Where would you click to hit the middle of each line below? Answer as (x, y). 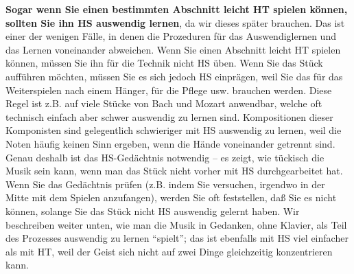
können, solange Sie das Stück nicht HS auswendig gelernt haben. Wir (153, 210)
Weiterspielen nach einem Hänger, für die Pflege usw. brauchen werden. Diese (169, 90)
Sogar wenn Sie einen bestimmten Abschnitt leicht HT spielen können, (177, 9)
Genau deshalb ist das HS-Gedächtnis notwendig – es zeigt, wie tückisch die (165, 157)
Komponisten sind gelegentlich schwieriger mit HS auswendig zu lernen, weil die (174, 130)
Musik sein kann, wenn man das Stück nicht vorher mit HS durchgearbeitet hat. (174, 171)
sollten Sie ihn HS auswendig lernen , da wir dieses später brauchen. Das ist (175, 22)
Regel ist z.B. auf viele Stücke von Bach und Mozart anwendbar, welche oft (164, 103)
